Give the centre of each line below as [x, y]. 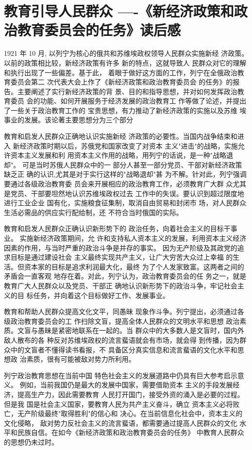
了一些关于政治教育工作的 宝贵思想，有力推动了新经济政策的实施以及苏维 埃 [125, 110]
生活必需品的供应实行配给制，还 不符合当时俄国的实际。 [93, 212]
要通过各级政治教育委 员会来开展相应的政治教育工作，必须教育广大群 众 [118, 184]
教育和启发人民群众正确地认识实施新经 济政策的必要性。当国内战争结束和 [121, 136]
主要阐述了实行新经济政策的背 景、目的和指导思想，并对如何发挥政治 [127, 91]
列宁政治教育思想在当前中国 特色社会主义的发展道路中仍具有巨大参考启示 [121, 375]
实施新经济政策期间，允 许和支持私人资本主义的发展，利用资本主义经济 [133, 238]
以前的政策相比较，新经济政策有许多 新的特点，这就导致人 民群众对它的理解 [125, 62]
